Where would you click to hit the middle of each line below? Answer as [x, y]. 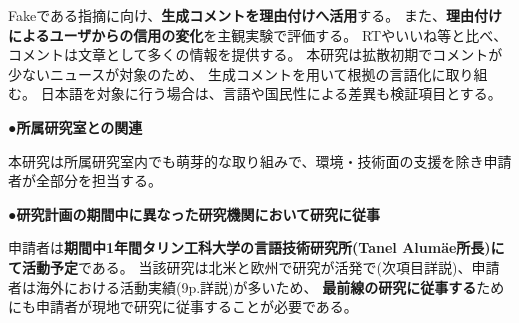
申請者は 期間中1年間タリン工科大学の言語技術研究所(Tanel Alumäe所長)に [256, 247]
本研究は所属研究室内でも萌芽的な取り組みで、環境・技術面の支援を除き [246, 160]
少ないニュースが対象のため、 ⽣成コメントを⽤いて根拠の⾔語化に [227, 73]
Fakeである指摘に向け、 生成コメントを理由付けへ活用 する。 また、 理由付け [255, 15]
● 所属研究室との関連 [75, 126]
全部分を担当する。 [98, 180]
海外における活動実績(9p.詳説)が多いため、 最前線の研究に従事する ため [270, 286]
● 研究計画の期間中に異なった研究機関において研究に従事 [194, 213]
